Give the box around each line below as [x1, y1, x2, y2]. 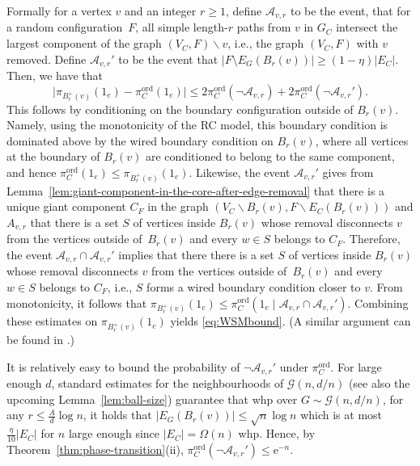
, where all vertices [315, 132, 409, 149]
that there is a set [30, 213, 119, 230]
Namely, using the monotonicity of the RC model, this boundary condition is [6, 116, 388, 133]
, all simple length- [135, 19, 228, 36]
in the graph [147, 198, 209, 215]
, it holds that [83, 406, 152, 423]
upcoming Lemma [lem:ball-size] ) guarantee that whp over [6, 390, 298, 407]
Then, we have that [6, 67, 103, 84]
